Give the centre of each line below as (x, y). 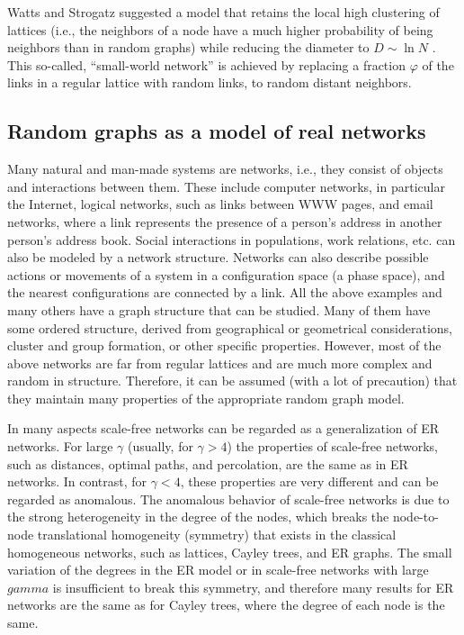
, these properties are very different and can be (309, 481)
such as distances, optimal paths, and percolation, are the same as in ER (208, 463)
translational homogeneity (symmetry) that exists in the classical (217, 535)
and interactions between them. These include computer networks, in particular (226, 186)
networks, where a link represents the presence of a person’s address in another (225, 221)
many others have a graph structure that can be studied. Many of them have (219, 309)
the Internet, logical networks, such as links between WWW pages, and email (220, 204)
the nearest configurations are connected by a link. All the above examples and (225, 292)
